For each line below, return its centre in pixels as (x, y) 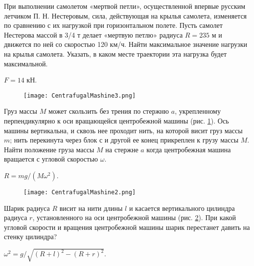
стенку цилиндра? (31, 236)
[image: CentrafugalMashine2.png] (80, 192)
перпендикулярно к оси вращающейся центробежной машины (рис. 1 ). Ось (116, 121)
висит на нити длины (91, 208)
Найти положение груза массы (49, 149)
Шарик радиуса (27, 208)
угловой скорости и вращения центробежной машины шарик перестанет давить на (127, 227)
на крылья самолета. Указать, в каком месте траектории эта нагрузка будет (115, 53)
